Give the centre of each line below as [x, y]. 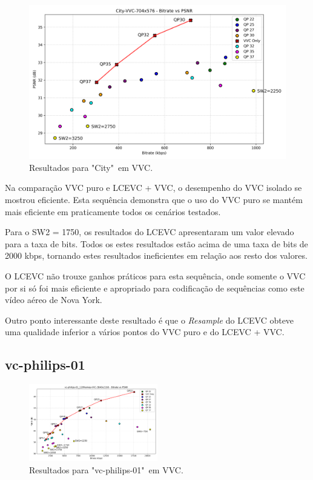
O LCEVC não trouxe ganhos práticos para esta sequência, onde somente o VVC [155, 275]
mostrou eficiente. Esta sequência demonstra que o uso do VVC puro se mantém [154, 200]
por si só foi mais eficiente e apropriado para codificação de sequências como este [155, 288]
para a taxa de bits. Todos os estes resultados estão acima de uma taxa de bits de [156, 243]
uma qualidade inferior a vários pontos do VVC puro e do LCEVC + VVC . [145, 332]
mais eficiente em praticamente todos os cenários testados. [113, 211]
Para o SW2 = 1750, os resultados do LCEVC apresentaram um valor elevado [150, 232]
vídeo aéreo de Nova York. [54, 300]
